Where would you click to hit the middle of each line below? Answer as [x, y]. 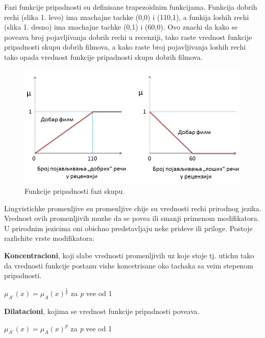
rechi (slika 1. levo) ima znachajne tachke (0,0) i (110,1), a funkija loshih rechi [127, 17]
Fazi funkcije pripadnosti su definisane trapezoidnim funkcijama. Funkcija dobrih [131, 7]
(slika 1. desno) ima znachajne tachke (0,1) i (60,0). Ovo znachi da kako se [121, 27]
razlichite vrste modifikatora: [49, 238]
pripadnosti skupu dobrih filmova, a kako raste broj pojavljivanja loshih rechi [125, 47]
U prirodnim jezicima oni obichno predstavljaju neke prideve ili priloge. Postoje [128, 228]
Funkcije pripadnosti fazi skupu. [75, 191]
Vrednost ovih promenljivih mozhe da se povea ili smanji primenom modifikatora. [132, 218]
